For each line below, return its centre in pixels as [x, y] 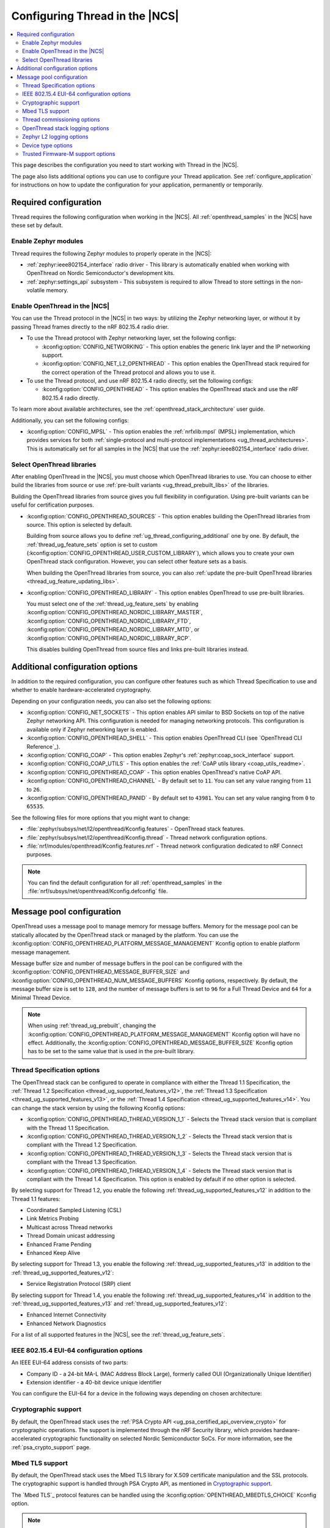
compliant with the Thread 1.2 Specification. [82, 1145]
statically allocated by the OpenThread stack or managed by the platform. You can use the [125, 935]
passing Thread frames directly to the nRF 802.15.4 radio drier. [90, 326]
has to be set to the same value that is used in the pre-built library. [111, 1051]
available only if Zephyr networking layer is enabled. [92, 729]
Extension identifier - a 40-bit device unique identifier [94, 1383]
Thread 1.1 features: [36, 1199]
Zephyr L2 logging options [55, 137]
